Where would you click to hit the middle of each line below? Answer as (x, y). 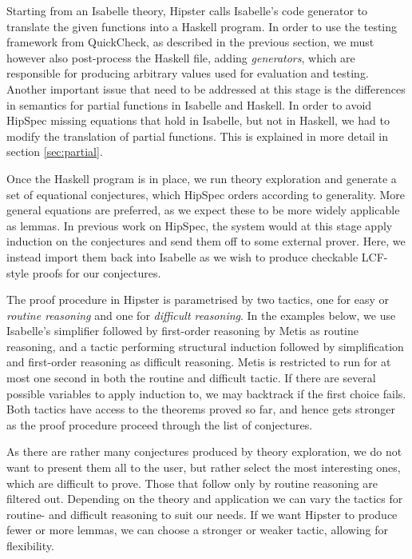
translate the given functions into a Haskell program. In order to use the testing (202, 26)
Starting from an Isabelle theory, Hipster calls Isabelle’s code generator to (187, 10)
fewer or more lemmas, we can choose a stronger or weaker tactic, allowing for (198, 530)
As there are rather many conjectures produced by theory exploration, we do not (204, 451)
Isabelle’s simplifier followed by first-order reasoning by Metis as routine (183, 331)
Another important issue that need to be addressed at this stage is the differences (206, 88)
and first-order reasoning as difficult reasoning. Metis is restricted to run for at (199, 362)
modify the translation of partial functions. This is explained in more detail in (198, 136)
